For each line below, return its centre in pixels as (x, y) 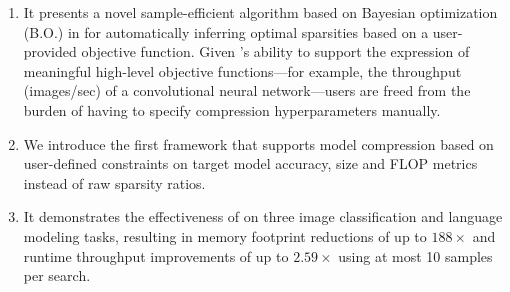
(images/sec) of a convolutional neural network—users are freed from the (247, 90)
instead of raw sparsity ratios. (114, 182)
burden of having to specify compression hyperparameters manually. (232, 109)
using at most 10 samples (415, 255)
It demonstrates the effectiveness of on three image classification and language (263, 216)
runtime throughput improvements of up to (156, 255)
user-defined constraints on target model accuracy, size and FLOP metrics (250, 163)
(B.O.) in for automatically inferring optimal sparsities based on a (226, 31)
